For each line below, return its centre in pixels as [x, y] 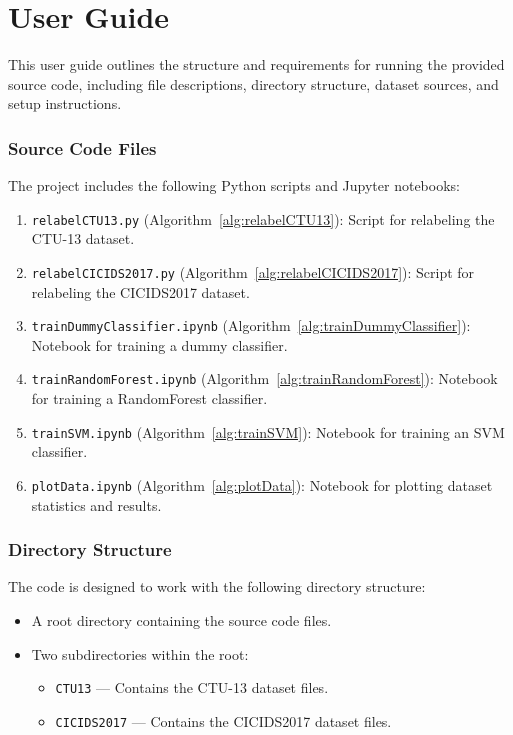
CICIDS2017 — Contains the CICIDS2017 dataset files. [223, 720]
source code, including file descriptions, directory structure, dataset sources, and [253, 83]
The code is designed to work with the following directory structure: [217, 586]
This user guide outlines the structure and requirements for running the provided [256, 64]
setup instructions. [65, 103]
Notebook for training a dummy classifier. [159, 344]
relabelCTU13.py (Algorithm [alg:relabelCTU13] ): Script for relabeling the [263, 218]
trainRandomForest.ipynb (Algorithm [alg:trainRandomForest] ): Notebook [264, 378]
